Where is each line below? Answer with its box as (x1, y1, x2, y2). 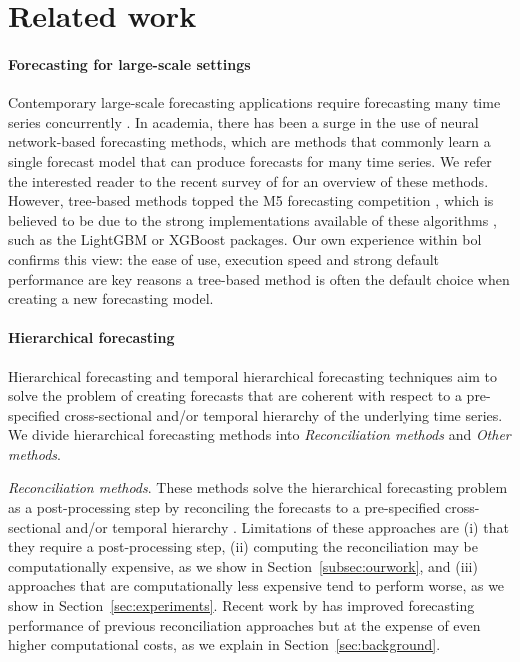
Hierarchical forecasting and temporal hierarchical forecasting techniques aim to (8, 365, 497, 386)
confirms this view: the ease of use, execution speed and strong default (8, 248, 440, 269)
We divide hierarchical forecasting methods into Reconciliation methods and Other (8, 424, 511, 445)
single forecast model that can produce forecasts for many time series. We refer (8, 150, 492, 171)
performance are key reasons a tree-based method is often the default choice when (8, 268, 510, 289)
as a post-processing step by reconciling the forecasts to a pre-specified (8, 497, 441, 518)
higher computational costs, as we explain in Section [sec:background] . (8, 634, 441, 655)
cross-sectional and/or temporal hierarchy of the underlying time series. (64, 404, 503, 425)
